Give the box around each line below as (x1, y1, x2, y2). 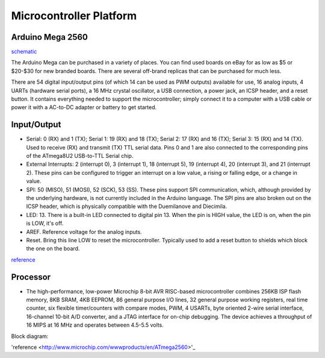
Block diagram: (11, 332, 49, 340)
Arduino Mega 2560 (11, 32, 88, 42)
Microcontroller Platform (11, 9, 137, 22)
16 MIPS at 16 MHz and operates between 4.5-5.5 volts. (26, 321, 164, 328)
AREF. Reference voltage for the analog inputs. (26, 228, 143, 235)
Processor (11, 272, 51, 282)
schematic (11, 48, 37, 55)
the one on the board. (26, 245, 80, 253)
